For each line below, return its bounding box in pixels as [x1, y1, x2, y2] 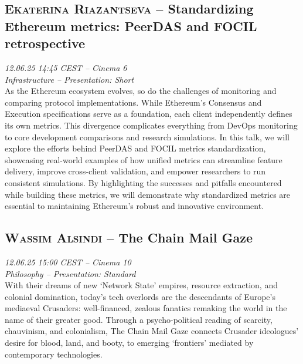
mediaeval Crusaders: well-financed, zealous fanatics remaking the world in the [5, 302, 287, 314]
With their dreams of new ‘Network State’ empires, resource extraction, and [5, 279, 278, 291]
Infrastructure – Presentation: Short [5, 73, 134, 85]
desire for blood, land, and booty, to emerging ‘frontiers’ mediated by [5, 336, 254, 349]
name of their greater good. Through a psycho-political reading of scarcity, [5, 313, 273, 325]
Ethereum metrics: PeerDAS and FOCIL [5, 16, 257, 35]
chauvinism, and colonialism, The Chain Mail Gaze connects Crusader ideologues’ [5, 325, 299, 337]
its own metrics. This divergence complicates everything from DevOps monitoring [5, 119, 298, 131]
